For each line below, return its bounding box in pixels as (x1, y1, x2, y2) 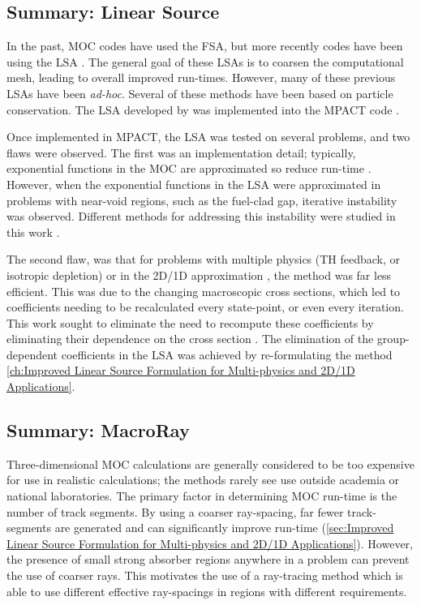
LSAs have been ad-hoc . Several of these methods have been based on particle (6, 84, 393, 101)
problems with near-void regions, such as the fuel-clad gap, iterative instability (6, 191, 397, 208)
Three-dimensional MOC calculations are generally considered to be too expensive (6, 455, 415, 472)
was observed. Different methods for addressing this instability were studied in (6, 208, 396, 225)
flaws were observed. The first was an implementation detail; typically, (6, 144, 356, 161)
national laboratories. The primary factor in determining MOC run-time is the (6, 487, 397, 504)
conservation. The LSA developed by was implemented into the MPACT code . (6, 101, 399, 118)
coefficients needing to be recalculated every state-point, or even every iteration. (6, 298, 404, 315)
